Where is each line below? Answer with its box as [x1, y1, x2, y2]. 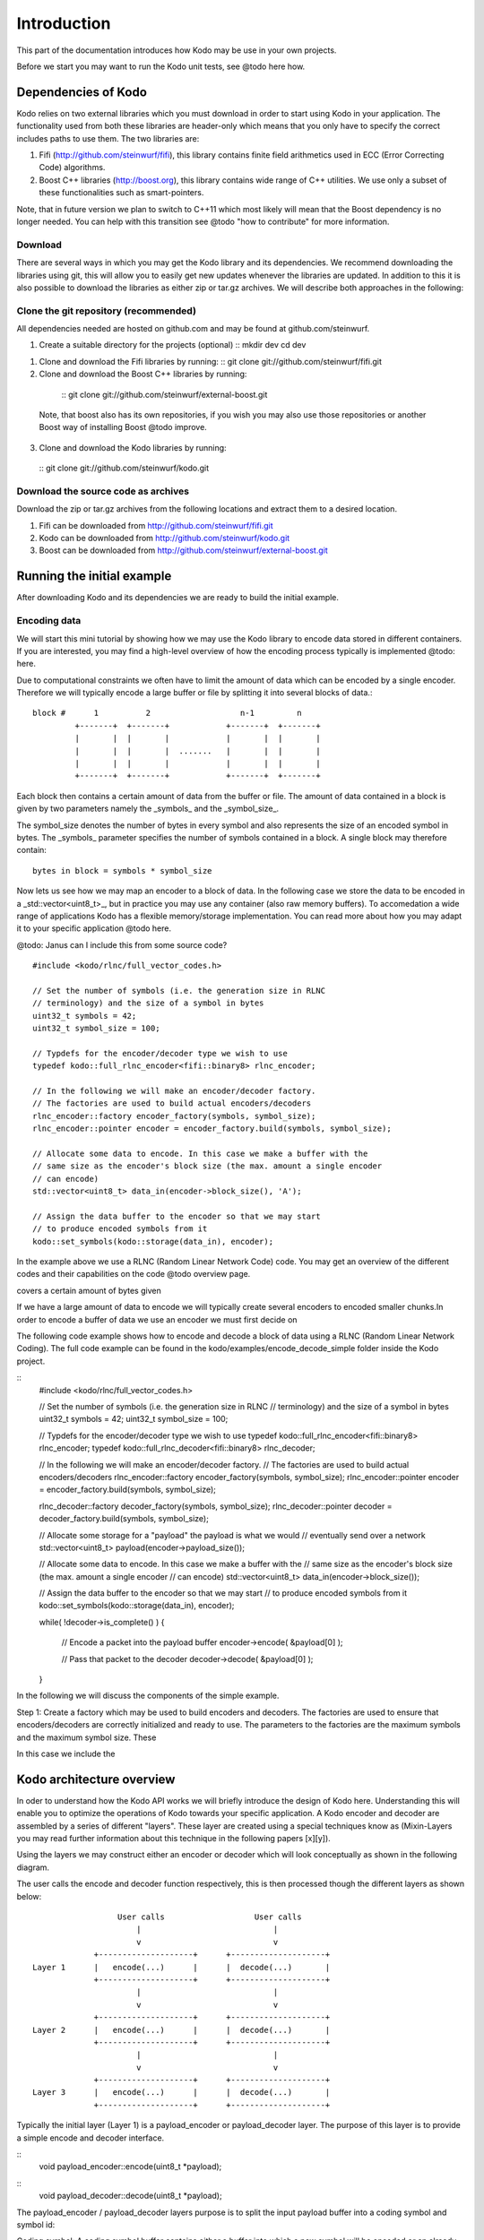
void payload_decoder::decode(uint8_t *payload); [39, 2191, 223, 2201]
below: [16, 1891, 42, 1901]
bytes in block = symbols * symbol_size [32, 866, 212, 875]
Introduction [16, 13, 111, 33]
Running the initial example [16, 569, 172, 584]
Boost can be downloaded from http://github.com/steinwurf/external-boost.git [39, 545, 329, 556]
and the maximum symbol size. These [16, 1732, 157, 1743]
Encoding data [16, 615, 82, 627]
